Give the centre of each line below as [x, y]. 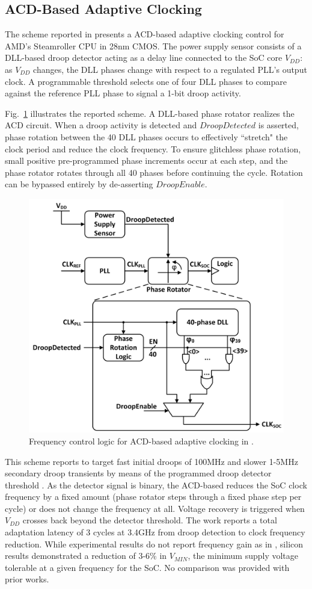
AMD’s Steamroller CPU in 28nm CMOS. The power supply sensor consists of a [153, 45]
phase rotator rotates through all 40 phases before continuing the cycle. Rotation [154, 172]
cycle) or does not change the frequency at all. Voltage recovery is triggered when [155, 508]
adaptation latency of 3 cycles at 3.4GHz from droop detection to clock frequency [155, 532]
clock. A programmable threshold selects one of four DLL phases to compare [146, 81]
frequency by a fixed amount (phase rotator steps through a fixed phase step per [153, 497]
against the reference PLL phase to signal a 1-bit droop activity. [123, 93]
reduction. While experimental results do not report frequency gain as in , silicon [154, 544]
